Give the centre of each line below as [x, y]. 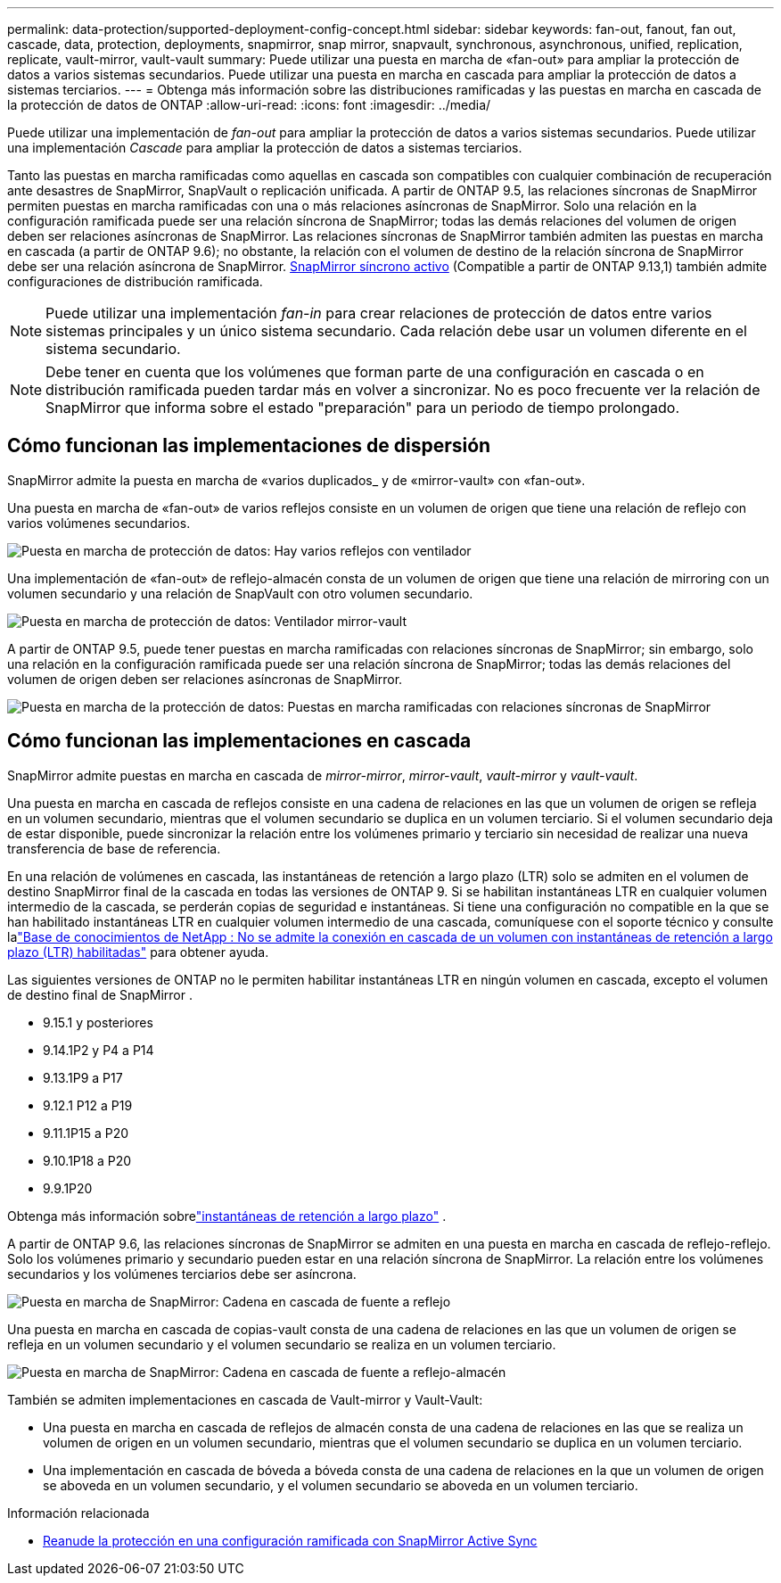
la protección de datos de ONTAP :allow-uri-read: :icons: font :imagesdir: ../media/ [249, 105]
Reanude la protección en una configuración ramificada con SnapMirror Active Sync [290, 1540]
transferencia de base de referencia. [114, 848]
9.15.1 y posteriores [98, 1022]
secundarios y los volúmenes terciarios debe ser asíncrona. [182, 1274]
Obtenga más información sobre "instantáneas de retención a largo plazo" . [227, 1216]
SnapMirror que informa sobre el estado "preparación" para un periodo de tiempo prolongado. [363, 408]
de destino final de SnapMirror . [100, 994]
